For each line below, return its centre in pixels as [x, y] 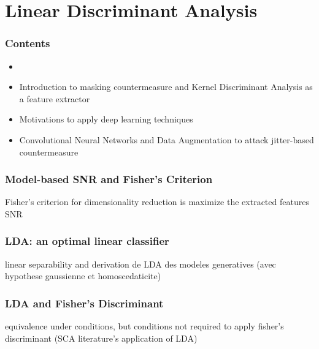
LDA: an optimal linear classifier [87, 241]
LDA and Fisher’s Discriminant [84, 303]
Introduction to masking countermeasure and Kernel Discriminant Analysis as [166, 87]
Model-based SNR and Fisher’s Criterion [109, 179]
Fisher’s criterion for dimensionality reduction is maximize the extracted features [157, 202]
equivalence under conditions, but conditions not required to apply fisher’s [144, 326]
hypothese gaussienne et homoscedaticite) [83, 276]
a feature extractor [55, 98]
